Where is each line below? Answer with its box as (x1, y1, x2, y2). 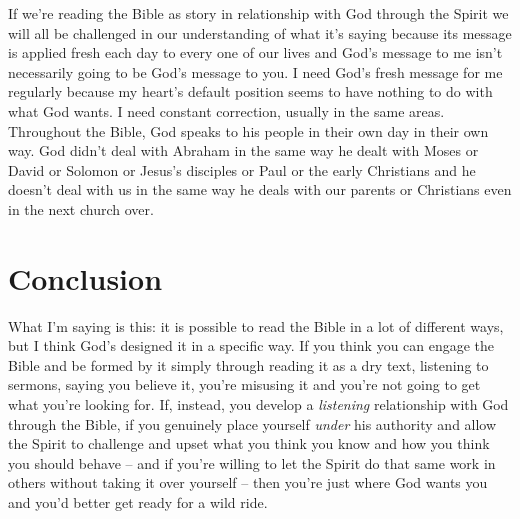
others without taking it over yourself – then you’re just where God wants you (8, 472, 488, 493)
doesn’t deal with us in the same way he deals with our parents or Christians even (8, 179, 512, 200)
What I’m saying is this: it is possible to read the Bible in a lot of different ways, (8, 315, 504, 336)
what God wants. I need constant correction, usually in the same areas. (8, 100, 445, 121)
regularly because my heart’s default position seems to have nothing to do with (8, 81, 493, 102)
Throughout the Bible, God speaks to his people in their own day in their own (8, 120, 489, 141)
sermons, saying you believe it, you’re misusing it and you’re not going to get (8, 374, 481, 395)
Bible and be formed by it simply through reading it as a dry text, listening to (8, 354, 489, 375)
